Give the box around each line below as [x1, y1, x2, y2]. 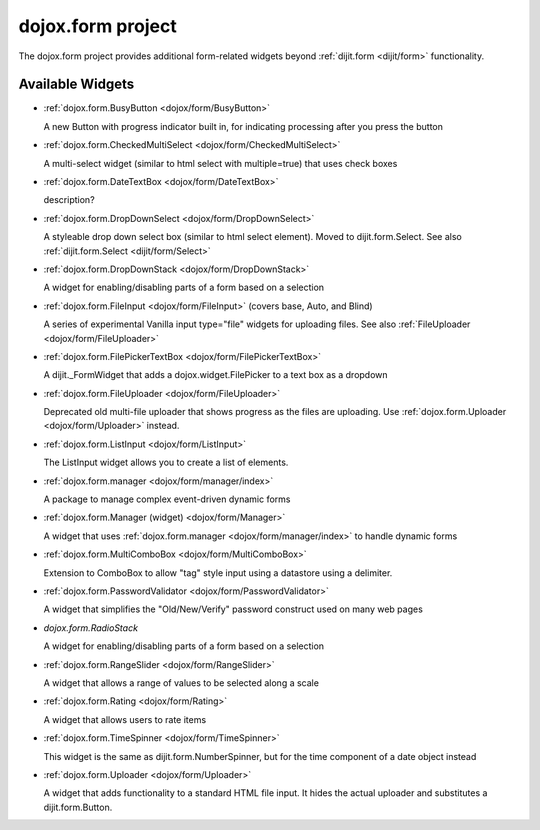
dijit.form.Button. [43, 801, 113, 813]
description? [43, 194, 95, 206]
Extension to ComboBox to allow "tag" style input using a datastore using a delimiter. [43, 566, 393, 579]
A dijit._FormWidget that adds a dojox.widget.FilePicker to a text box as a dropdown [43, 369, 389, 381]
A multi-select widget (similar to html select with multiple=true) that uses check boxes [43, 157, 398, 169]
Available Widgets [18, 76, 135, 93]
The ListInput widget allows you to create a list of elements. [43, 456, 289, 469]
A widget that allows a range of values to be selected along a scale [43, 676, 320, 689]
